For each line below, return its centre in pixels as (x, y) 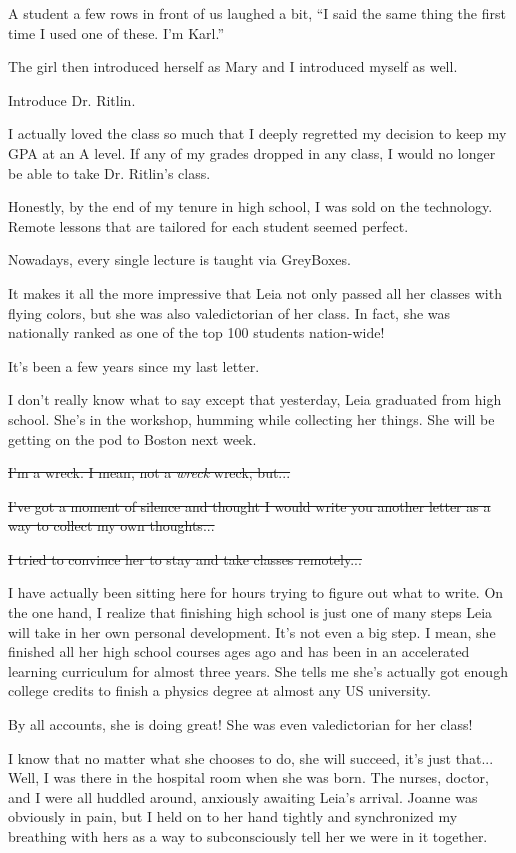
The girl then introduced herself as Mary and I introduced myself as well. (233, 66)
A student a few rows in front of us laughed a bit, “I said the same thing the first (257, 13)
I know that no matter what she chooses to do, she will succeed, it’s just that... (251, 757)
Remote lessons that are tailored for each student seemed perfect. (208, 225)
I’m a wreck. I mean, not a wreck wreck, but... (149, 472)
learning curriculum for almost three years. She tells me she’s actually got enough (258, 670)
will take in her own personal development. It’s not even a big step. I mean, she (252, 631)
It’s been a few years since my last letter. (134, 365)
